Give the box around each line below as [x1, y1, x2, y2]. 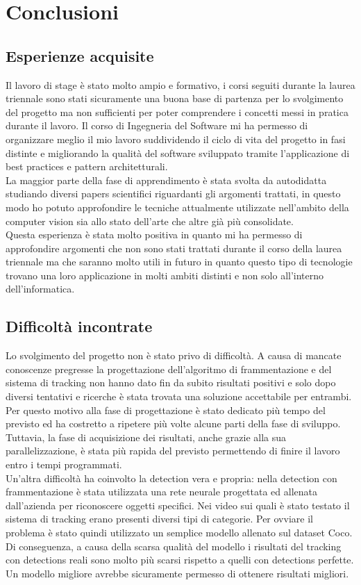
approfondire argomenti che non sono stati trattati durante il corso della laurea [6, 240, 342, 255]
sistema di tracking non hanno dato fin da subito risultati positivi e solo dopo [6, 375, 336, 390]
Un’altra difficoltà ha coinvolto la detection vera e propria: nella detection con [6, 470, 337, 485]
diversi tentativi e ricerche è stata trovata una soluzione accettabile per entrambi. [6, 389, 352, 404]
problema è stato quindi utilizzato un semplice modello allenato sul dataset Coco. [6, 525, 353, 539]
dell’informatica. [6, 281, 75, 296]
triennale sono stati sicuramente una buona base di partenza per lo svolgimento [6, 91, 344, 106]
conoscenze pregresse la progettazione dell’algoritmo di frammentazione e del [6, 361, 332, 376]
